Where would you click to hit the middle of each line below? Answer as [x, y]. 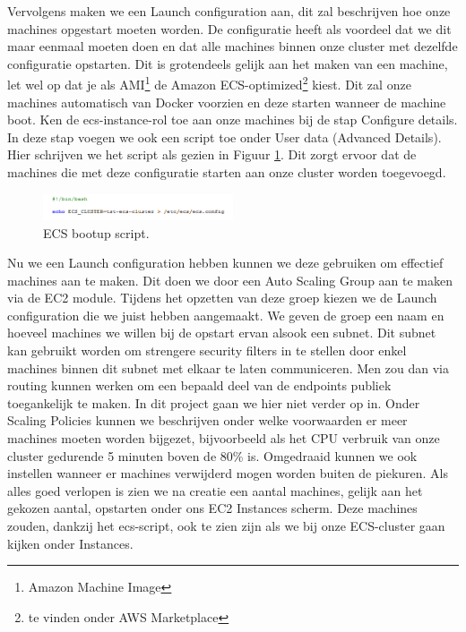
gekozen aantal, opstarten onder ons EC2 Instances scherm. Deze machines [212, 508]
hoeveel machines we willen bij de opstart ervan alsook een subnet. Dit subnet [222, 333]
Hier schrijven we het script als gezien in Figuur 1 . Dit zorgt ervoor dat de [212, 154]
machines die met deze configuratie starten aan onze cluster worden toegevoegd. [227, 172]
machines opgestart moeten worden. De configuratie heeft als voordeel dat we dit [229, 28]
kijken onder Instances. [70, 543]
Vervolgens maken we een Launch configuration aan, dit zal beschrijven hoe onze [229, 11]
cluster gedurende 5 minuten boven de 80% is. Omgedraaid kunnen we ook [212, 455]
